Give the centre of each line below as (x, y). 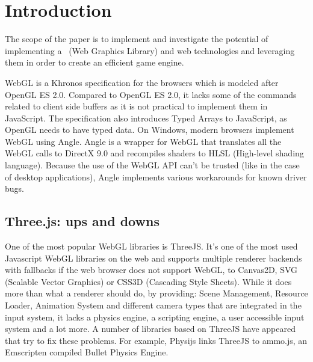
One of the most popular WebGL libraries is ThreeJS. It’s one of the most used (151, 246)
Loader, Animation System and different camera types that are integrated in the (153, 305)
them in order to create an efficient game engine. (95, 62)
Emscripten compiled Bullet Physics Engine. (87, 352)
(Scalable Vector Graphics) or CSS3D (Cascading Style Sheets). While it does (148, 281)
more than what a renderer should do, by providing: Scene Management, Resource (156, 293)
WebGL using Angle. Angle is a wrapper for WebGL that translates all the (143, 141)
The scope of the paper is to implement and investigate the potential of (137, 39)
